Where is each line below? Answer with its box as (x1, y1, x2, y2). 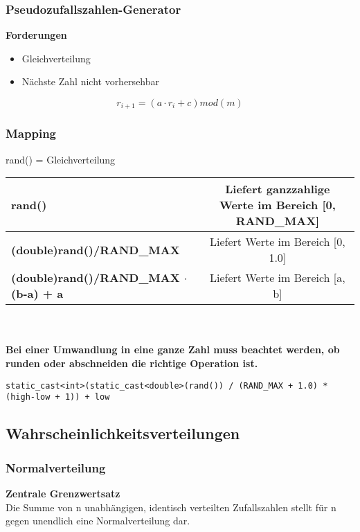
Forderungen (6, 28, 67, 42)
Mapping (6, 125, 56, 142)
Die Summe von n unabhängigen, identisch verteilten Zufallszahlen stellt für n (6, 499, 336, 514)
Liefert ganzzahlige (225, 181, 330, 197)
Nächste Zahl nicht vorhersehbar (21, 74, 160, 89)
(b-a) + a (11, 285, 64, 302)
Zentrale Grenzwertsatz (6, 486, 120, 500)
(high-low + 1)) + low (6, 392, 110, 402)
